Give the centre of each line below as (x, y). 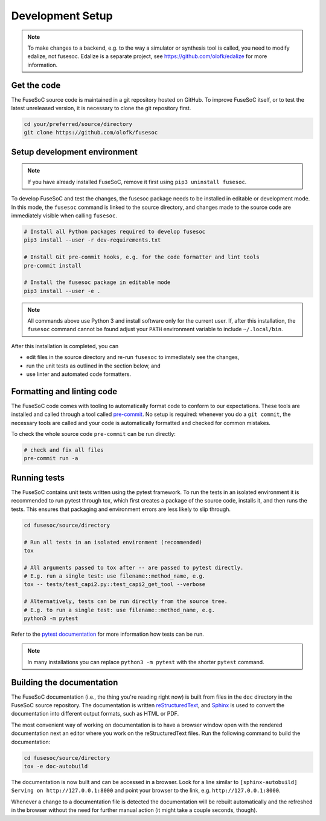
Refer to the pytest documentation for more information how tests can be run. (108, 634)
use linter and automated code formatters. (79, 374)
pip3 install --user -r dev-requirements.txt (92, 240)
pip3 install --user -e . (62, 291)
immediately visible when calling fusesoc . (64, 216)
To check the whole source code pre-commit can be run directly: (94, 434)
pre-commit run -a (51, 458)
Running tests (38, 477)
